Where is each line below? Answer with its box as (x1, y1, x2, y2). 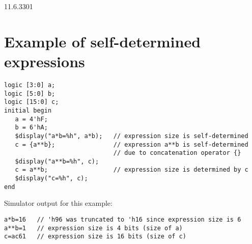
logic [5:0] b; (4, 90, 55, 97)
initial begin (4, 106, 52, 114)
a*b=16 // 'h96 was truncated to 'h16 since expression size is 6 (4, 216, 241, 224)
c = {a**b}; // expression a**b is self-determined (15, 141, 248, 148)
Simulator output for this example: (4, 198, 113, 208)
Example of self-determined (4, 31, 201, 51)
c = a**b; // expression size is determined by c (15, 166, 248, 174)
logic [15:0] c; (4, 98, 59, 106)
